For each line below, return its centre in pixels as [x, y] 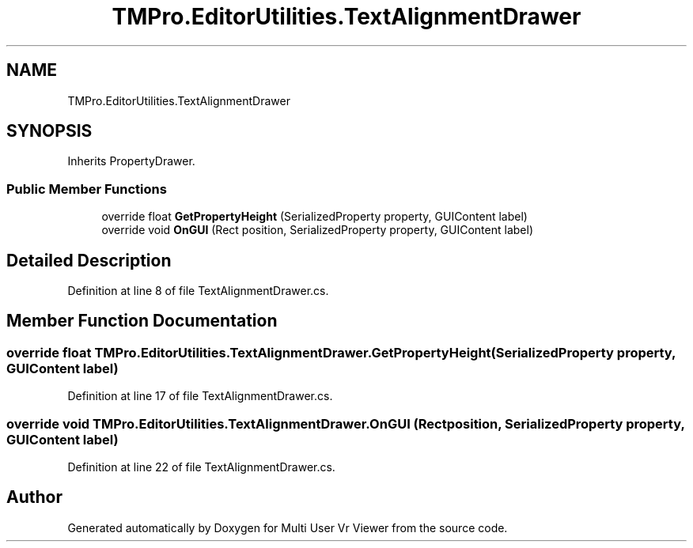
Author [34, 497]
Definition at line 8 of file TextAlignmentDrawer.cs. [198, 291]
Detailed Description [89, 260]
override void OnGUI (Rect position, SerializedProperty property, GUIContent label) [317, 230]
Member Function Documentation [142, 321]
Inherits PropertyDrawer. [131, 161]
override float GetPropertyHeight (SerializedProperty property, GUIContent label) [314, 217]
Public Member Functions [87, 189]
